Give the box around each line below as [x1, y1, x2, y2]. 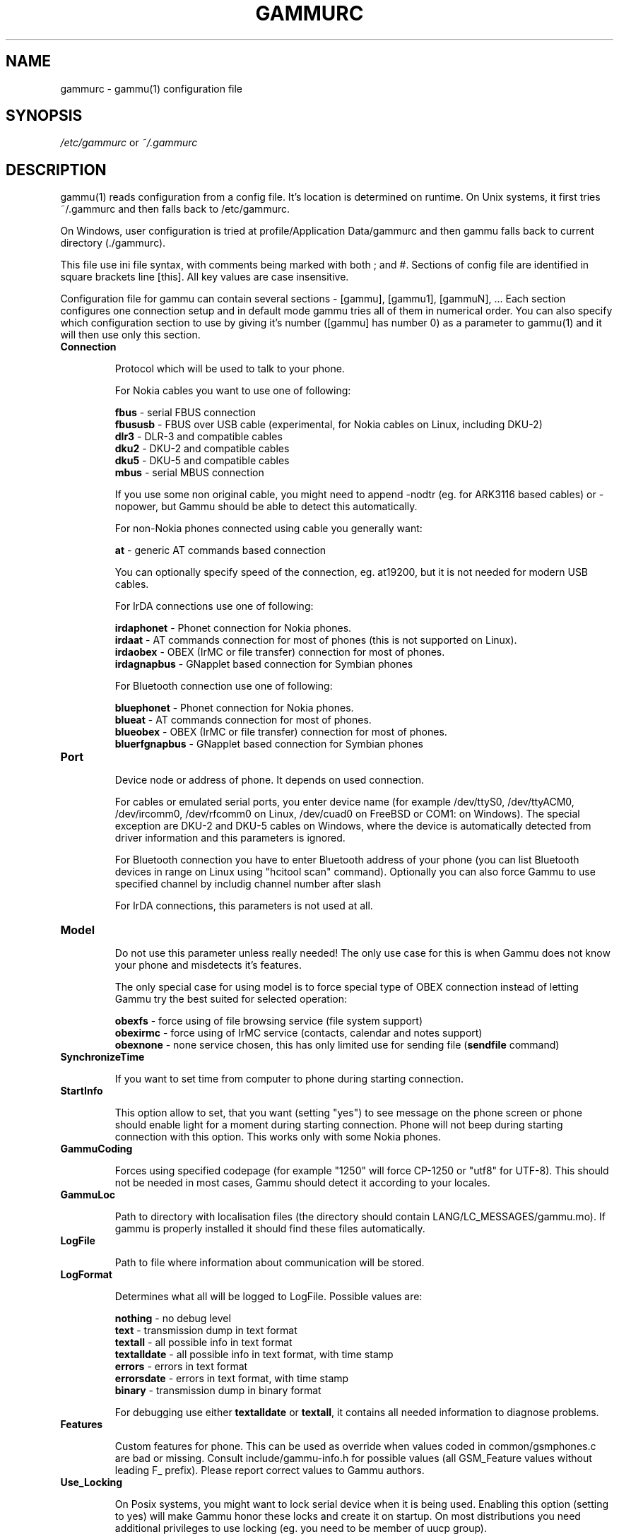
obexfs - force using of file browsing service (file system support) [114, 1015, 423, 1027]
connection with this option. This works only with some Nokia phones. [114, 1131, 442, 1143]
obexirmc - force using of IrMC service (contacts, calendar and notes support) [114, 1027, 483, 1039]
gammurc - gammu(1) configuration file [60, 82, 243, 95]
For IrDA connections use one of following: [114, 600, 314, 613]
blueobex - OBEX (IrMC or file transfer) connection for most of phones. [114, 726, 447, 738]
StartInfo [60, 1085, 103, 1097]
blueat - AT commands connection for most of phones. [114, 714, 372, 726]
